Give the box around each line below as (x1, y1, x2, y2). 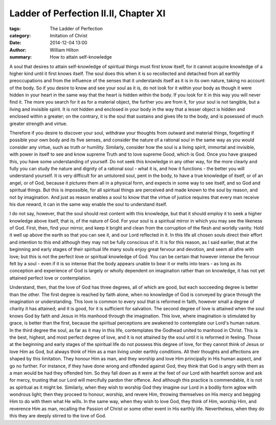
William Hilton (50, 46, 79, 53)
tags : (9, 26, 21, 32)
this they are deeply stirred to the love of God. (9, 413, 107, 419)
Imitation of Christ (50, 32, 88, 38)
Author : (9, 46, 27, 53)
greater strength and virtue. (9, 120, 67, 127)
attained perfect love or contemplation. (9, 274, 91, 281)
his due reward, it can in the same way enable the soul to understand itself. (9, 201, 167, 207)
